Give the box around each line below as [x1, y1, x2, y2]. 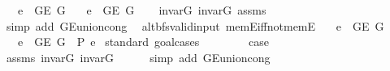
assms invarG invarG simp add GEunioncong [6, 48, 271, 65]
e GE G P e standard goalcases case [17, 33, 269, 50]
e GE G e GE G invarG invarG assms [17, 2, 266, 18]
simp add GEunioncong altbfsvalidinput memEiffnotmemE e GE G [6, 17, 384, 34]
